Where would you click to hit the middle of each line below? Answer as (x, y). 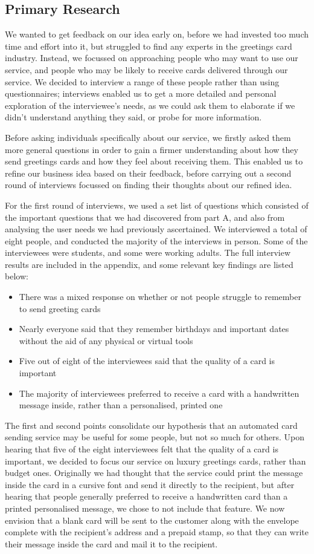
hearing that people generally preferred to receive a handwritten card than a (146, 496)
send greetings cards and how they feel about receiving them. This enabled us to (154, 161)
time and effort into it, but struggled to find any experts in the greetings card (149, 46)
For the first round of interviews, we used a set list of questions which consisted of (157, 205)
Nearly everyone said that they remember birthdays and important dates (154, 329)
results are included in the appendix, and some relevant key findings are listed (149, 264)
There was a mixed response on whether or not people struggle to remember (160, 297)
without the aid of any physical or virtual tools (106, 340)
